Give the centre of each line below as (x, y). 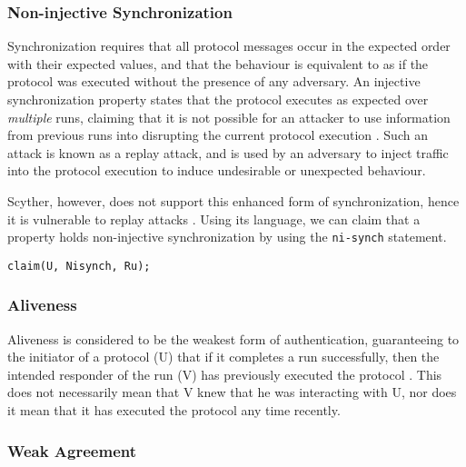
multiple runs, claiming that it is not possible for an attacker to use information (229, 117)
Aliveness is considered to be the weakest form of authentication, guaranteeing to (233, 338)
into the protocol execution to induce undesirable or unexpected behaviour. (217, 170)
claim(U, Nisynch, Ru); (79, 266)
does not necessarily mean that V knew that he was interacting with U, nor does (232, 392)
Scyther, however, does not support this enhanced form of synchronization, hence (233, 200)
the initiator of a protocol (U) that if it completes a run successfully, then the (223, 357)
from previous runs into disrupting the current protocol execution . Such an (218, 135)
